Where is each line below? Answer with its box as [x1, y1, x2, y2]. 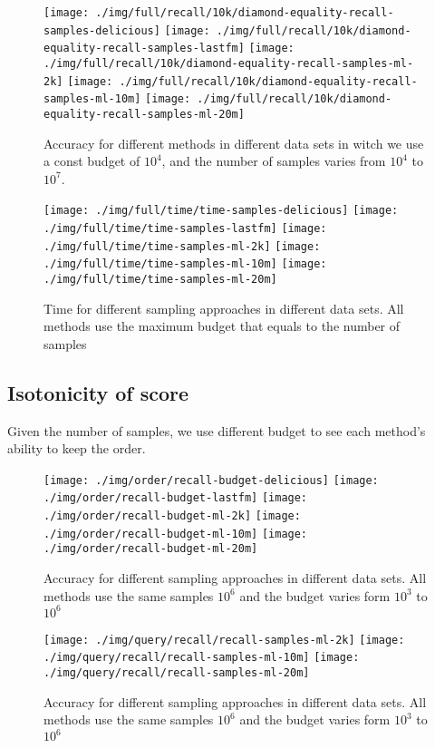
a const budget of [43, 151, 140, 170]
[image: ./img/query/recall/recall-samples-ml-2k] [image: [43, 633, 405, 646]
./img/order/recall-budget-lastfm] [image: [43, 491, 308, 505]
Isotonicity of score [7, 378, 189, 406]
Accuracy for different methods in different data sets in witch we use [43, 133, 424, 152]
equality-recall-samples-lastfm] [43, 42, 245, 55]
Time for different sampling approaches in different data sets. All [43, 298, 404, 317]
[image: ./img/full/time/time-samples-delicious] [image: [43, 204, 399, 218]
